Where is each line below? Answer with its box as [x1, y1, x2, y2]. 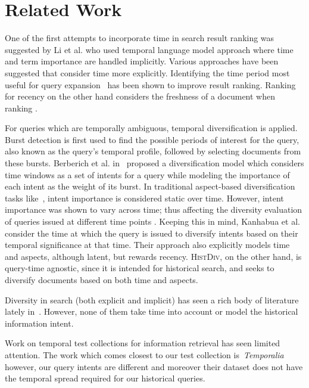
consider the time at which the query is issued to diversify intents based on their [5, 226, 298, 239]
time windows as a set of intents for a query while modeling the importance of [5, 168, 290, 181]
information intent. [5, 316, 74, 329]
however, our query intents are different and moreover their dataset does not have [5, 360, 303, 373]
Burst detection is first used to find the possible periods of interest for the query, [5, 133, 299, 145]
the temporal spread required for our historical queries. [5, 372, 205, 384]
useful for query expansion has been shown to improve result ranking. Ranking [5, 78, 296, 91]
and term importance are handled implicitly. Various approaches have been [5, 55, 279, 67]
